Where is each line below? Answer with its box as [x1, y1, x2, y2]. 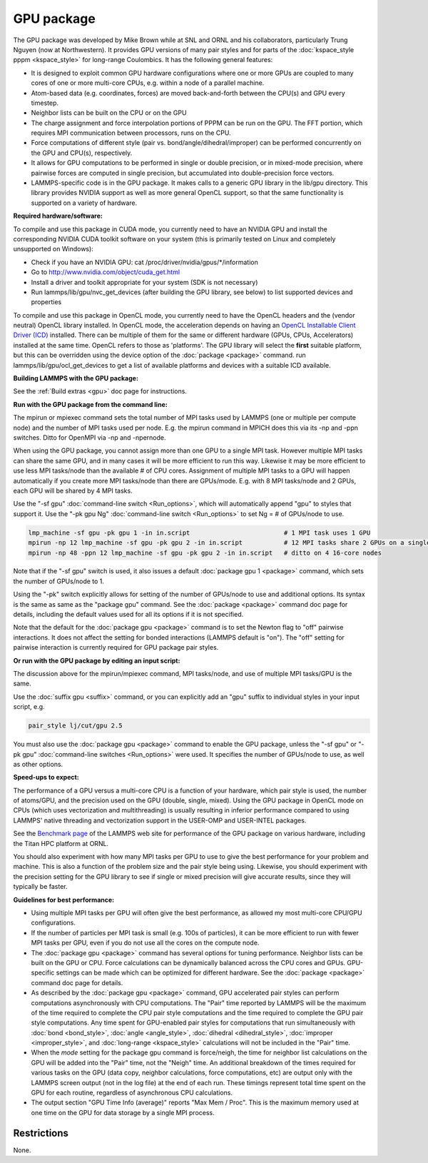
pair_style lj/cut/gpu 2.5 [28, 722, 123, 730]
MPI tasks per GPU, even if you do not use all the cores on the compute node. [31, 939, 260, 947]
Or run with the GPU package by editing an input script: [13, 656, 180, 665]
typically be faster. [13, 882, 68, 891]
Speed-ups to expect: [13, 773, 80, 782]
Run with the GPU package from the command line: [13, 400, 168, 408]
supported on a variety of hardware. [31, 198, 138, 207]
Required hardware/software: [13, 211, 103, 221]
